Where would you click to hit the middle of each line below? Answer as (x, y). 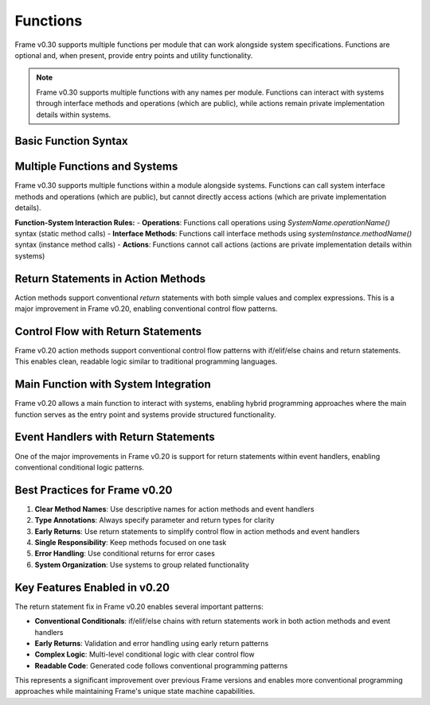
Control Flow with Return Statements (108, 331)
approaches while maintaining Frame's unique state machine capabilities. (135, 691)
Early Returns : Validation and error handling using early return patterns (152, 643)
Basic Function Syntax (71, 141)
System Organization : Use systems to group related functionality (142, 564)
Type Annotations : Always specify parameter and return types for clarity (154, 520)
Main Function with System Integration (113, 385)
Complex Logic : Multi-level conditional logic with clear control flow (145, 654)
